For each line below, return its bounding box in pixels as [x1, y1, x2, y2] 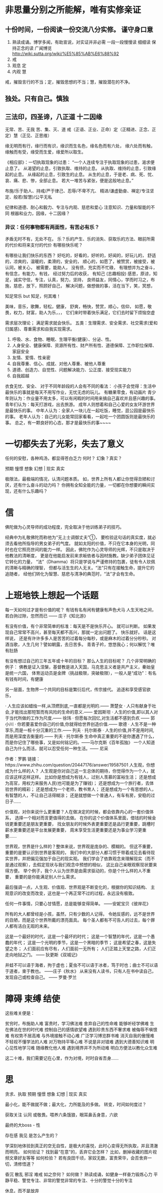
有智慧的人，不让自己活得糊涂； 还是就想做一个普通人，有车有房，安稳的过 [5, 792, 155, 798]
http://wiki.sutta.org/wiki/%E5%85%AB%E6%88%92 [12, 51, 119, 56]
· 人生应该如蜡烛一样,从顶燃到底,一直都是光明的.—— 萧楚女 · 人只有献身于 [5, 703, 152, 709]
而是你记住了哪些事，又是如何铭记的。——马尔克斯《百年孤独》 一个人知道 [5, 739, 155, 745]
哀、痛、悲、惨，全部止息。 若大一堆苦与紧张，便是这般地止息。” [5, 178, 134, 184]
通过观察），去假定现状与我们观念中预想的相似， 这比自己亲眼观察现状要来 [9, 862, 157, 868]
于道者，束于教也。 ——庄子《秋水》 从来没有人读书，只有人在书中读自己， [5, 968, 156, 974]
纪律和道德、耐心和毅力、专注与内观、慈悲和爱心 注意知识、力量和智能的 [5, 204, 151, 210]
